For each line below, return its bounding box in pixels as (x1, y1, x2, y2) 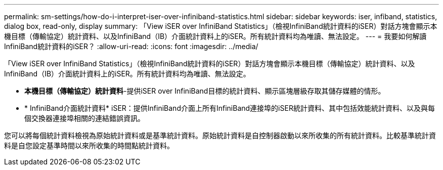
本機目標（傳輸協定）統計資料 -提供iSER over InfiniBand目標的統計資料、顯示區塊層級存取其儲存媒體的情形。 (24, 87, 385, 95)
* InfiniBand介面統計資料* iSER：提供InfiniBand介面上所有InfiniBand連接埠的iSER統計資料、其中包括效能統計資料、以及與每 (24, 104, 435, 112)
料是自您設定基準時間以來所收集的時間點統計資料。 (4, 141, 174, 150)
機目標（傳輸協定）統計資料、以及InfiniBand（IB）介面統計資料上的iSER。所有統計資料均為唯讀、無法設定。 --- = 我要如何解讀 (4, 32, 427, 40)
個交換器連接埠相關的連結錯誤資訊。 (24, 114, 145, 122)
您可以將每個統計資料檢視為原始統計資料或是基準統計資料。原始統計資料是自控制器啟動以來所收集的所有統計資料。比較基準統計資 (4, 131, 436, 140)
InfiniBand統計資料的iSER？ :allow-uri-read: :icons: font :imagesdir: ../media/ (4, 42, 258, 51)
